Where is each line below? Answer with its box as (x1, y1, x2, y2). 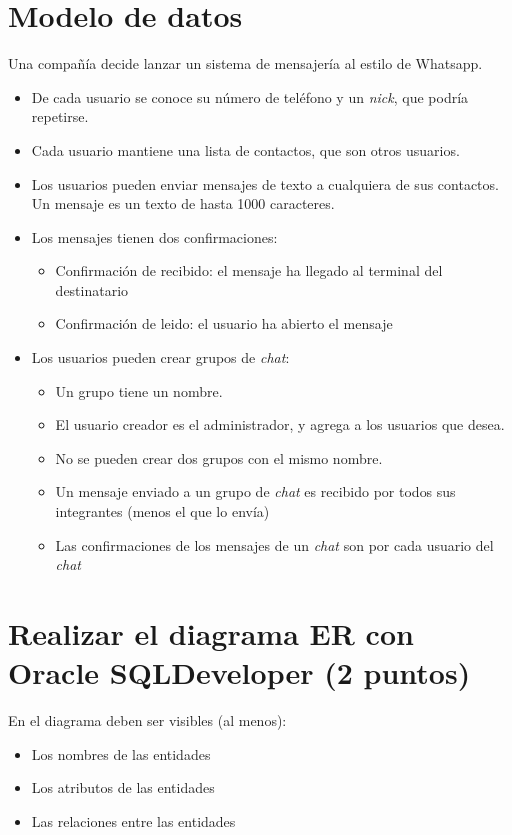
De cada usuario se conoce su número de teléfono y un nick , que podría (31, 86, 469, 107)
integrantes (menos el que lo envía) (55, 501, 270, 522)
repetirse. (31, 106, 89, 127)
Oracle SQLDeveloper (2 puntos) (8, 652, 471, 693)
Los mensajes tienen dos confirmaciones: (31, 226, 278, 247)
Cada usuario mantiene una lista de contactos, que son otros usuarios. (31, 139, 460, 160)
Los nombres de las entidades (31, 743, 211, 764)
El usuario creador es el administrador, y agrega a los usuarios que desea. (55, 414, 505, 435)
